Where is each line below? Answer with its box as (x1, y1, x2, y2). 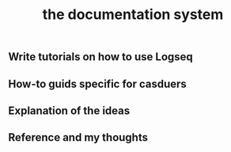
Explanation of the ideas (8, 104, 131, 117)
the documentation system (42, 6, 224, 24)
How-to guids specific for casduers (8, 77, 187, 90)
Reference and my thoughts (8, 131, 149, 144)
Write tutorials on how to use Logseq (8, 50, 194, 64)
